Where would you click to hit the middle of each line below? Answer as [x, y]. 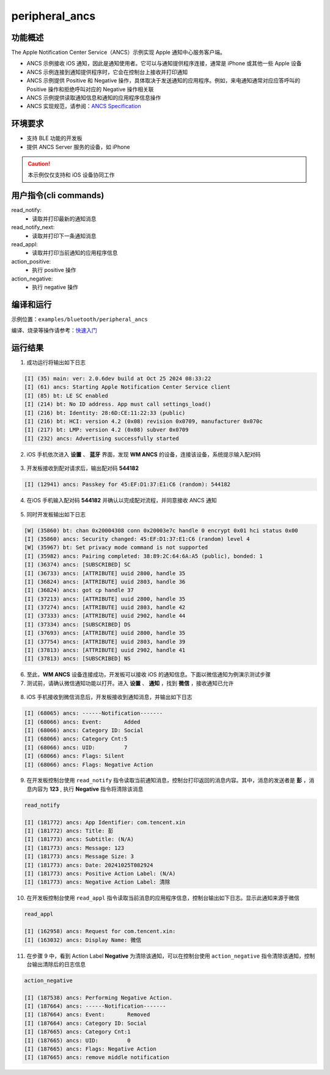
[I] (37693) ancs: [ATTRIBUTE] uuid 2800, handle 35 [105, 633]
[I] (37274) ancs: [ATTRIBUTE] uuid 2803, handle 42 [105, 607]
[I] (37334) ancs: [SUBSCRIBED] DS [77, 624]
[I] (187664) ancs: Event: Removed [87, 1015]
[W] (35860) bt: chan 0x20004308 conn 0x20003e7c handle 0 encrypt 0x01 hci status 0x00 [161, 530]
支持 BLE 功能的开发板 [54, 138]
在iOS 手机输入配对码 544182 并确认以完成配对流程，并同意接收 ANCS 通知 [122, 501]
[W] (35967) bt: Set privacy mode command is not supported [116, 548]
